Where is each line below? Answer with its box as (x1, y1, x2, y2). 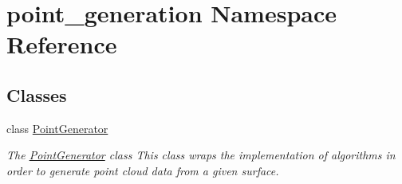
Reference (6, 28, 117, 61)
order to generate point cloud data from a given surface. (6, 162, 279, 178)
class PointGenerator (6, 119, 108, 136)
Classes (6, 82, 67, 107)
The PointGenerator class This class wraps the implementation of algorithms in (6, 147, 396, 163)
